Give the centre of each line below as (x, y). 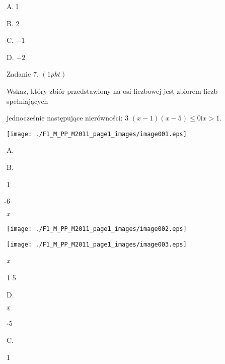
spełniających (27, 101)
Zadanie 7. (23, 74)
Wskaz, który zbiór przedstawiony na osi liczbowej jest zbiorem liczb (112, 90)
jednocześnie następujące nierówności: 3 (68, 118)
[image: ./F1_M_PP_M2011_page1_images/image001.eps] (97, 134)
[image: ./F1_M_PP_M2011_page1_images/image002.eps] (97, 229)
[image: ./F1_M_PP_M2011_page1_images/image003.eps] (97, 244)
